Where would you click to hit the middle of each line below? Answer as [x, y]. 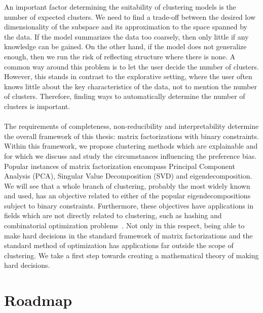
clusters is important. [37, 106]
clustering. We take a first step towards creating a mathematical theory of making [131, 255]
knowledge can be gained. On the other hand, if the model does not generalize [125, 46]
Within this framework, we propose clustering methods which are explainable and [131, 146]
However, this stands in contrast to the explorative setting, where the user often [128, 76]
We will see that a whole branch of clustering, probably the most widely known [127, 185]
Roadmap [38, 300]
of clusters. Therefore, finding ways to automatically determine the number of [125, 96]
